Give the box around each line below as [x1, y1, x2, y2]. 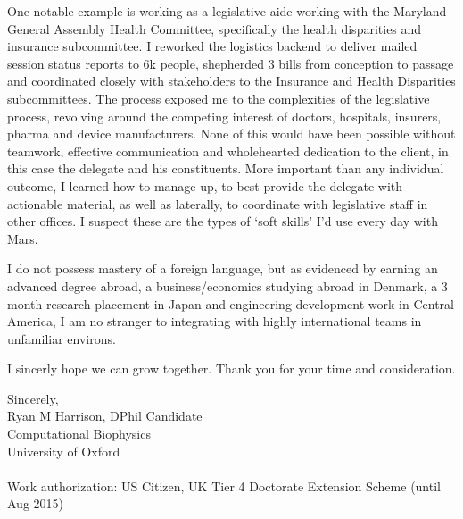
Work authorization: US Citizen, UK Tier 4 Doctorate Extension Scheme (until [7, 476, 441, 495]
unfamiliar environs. [7, 329, 116, 347]
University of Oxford [7, 441, 120, 460]
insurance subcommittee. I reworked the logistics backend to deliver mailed [7, 37, 418, 55]
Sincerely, [7, 389, 59, 407]
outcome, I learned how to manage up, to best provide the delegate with [7, 176, 403, 195]
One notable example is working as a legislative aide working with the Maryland [7, 2, 447, 20]
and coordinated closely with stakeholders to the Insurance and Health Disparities [7, 71, 456, 90]
